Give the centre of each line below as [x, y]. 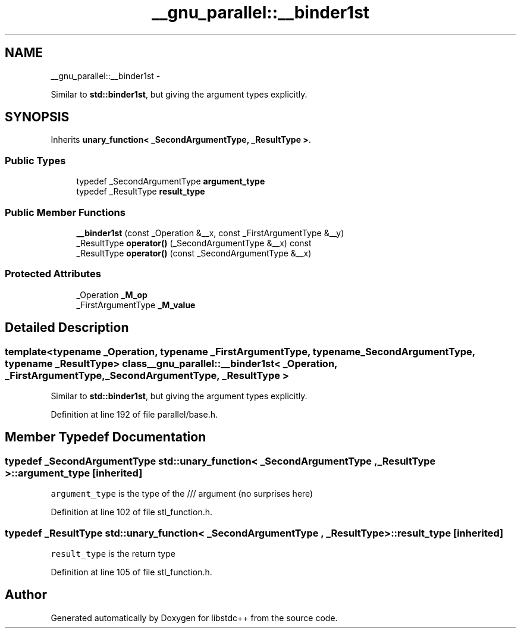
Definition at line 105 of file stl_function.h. [131, 572]
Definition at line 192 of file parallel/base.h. [134, 414]
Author [26, 595]
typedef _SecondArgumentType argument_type [171, 181]
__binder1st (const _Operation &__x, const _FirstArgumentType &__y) [210, 233]
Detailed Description [67, 328]
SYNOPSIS [37, 117]
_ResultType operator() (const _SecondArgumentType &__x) [194, 253]
